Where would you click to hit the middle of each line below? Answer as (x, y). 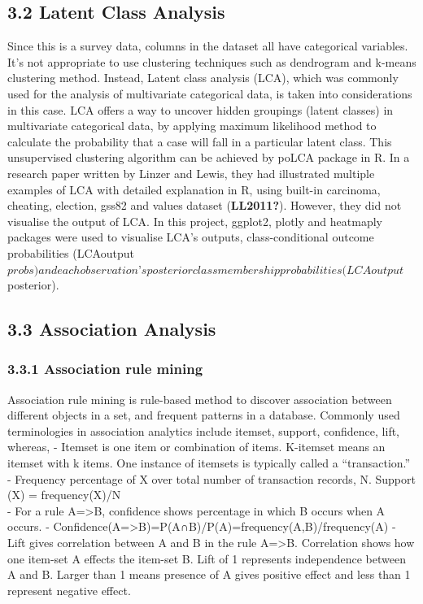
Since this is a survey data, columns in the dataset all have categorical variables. (208, 46)
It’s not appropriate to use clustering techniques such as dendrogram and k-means (212, 61)
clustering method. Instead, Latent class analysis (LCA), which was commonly (203, 78)
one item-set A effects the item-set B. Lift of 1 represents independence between (207, 558)
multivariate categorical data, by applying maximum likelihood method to (192, 126)
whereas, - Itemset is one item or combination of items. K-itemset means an (196, 447)
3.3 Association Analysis (112, 329)
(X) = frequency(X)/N (64, 495)
